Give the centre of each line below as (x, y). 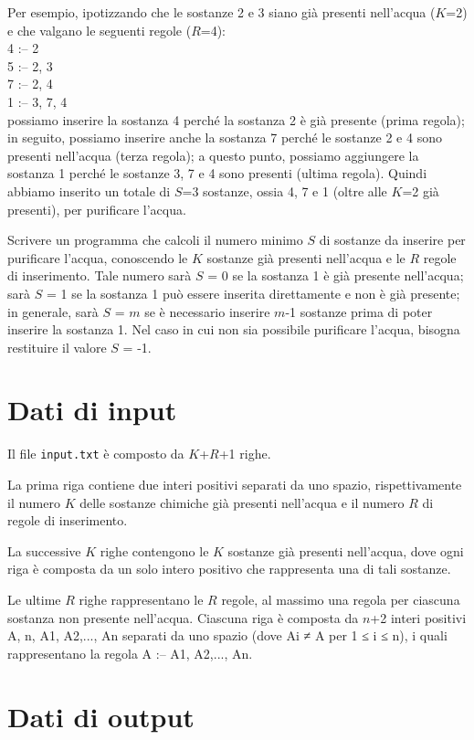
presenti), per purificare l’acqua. (97, 209)
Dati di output (101, 716)
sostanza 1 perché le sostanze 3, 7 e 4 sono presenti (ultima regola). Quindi (217, 173)
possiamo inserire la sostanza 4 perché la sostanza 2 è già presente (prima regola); (236, 119)
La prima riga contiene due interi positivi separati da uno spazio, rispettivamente (235, 485)
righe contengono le (154, 550)
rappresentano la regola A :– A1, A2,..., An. (130, 653)
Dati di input (92, 410)
